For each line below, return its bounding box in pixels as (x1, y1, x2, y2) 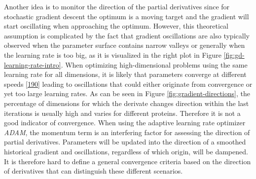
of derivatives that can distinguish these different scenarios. (4, 166, 183, 176)
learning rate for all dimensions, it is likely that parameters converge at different (4, 69, 247, 79)
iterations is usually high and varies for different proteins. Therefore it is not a (4, 107, 241, 118)
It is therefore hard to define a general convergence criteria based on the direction (4, 156, 251, 166)
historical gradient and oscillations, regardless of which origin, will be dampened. (4, 146, 248, 156)
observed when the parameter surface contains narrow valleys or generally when (4, 40, 245, 50)
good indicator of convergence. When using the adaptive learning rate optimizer (4, 117, 246, 128)
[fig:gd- (223, 49, 245, 60)
